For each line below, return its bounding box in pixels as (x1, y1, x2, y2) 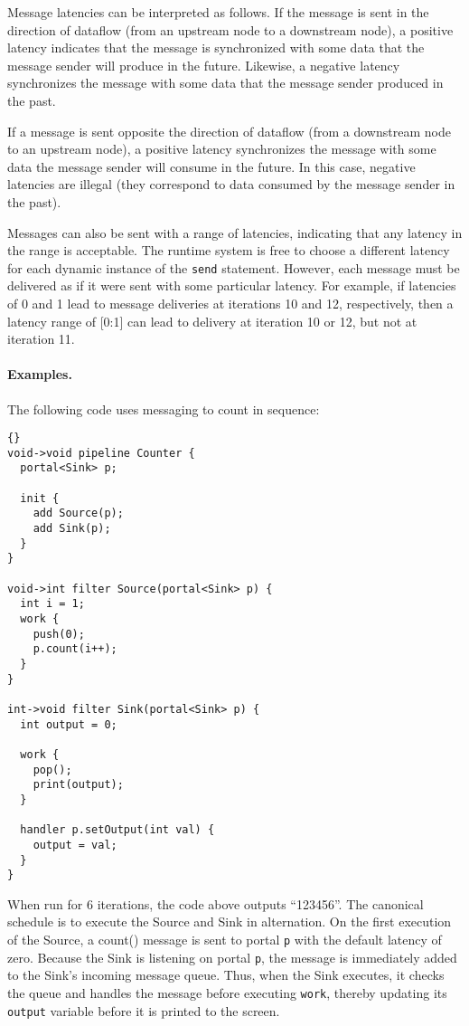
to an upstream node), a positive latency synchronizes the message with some (7, 139, 436, 158)
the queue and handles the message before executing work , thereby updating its (7, 983, 447, 1002)
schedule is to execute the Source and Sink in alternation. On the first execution (7, 912, 452, 931)
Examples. (7, 365, 72, 384)
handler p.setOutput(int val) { (20, 823, 215, 837)
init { (20, 491, 60, 505)
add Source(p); (33, 507, 124, 520)
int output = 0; (20, 717, 117, 731)
